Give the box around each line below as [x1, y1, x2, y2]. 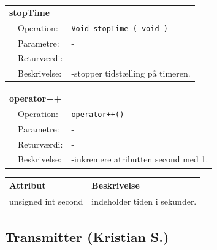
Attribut [9, 179, 46, 192]
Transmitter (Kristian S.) [5, 227, 169, 246]
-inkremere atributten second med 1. [71, 153, 208, 165]
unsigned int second [9, 194, 83, 207]
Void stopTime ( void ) [71, 24, 168, 33]
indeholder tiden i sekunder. [91, 194, 197, 207]
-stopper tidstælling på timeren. [71, 67, 191, 80]
